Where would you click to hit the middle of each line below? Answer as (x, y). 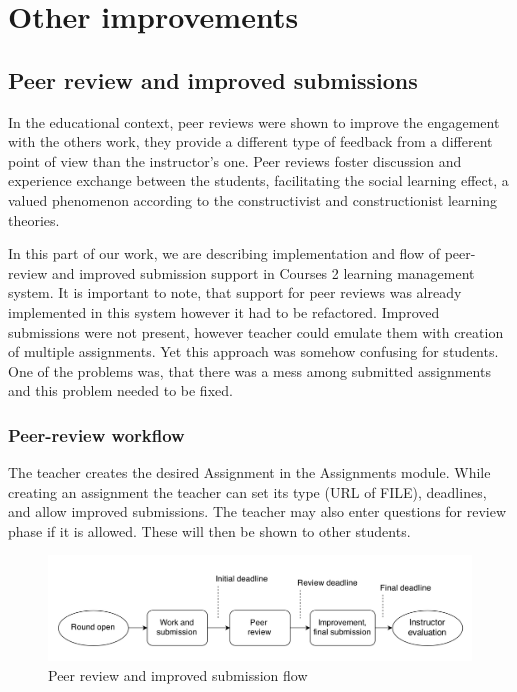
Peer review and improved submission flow (178, 674)
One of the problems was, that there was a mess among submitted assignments (249, 370)
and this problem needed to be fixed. (120, 390)
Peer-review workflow (96, 434)
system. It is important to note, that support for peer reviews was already (235, 292)
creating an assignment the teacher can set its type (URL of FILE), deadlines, (247, 491)
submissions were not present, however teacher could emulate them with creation (256, 331)
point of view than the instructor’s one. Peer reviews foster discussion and (235, 160)
